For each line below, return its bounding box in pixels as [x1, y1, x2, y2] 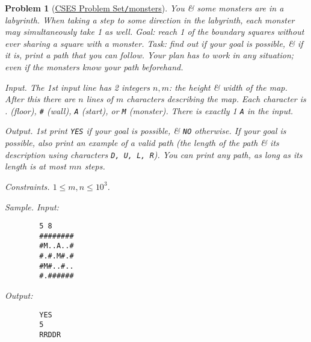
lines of [86, 93, 114, 105]
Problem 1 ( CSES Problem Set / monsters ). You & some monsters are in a [5, 2, 284, 14]
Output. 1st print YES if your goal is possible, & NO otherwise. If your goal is [5, 124, 286, 137]
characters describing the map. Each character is [126, 93, 306, 105]
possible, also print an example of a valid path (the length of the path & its [5, 136, 279, 149]
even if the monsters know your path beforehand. [5, 61, 183, 73]
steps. [84, 160, 105, 173]
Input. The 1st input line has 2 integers [5, 81, 150, 93]
